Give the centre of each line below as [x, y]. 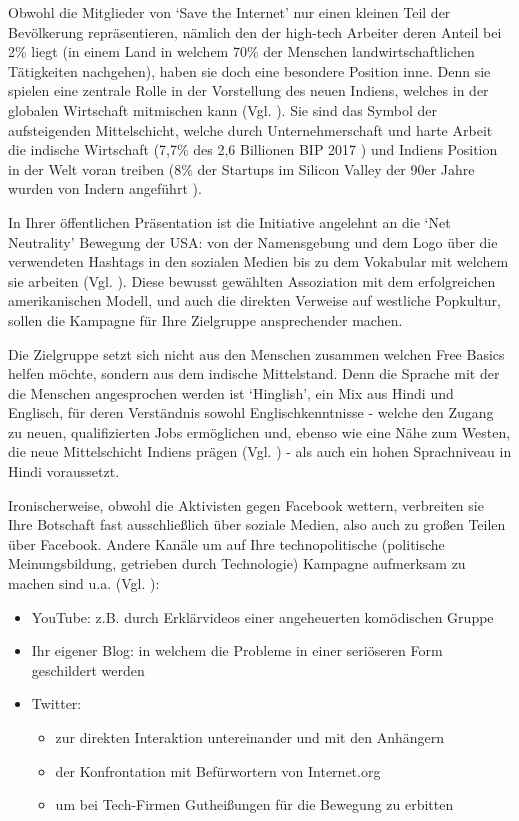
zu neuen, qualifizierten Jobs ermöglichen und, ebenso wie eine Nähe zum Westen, [259, 431]
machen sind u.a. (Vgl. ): [84, 583]
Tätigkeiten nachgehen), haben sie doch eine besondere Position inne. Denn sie [249, 70]
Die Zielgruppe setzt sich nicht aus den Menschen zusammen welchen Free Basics [256, 353]
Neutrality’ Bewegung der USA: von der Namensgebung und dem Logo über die [253, 241]
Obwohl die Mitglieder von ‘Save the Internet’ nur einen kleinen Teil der [229, 12]
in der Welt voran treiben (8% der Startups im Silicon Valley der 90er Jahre [241, 168]
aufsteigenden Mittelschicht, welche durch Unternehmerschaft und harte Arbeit [250, 129]
